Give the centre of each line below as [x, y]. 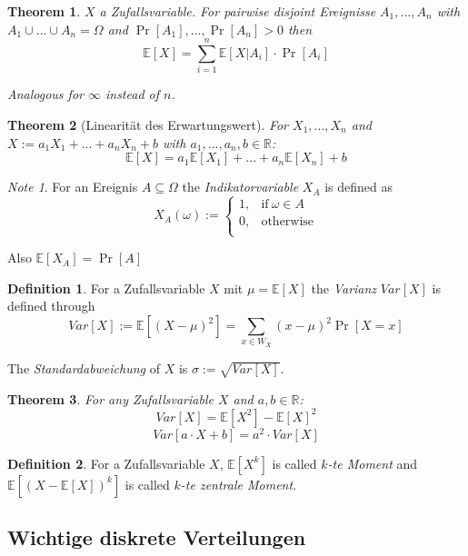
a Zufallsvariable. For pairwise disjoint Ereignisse [238, 11]
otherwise [288, 221]
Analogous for [45, 94]
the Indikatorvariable [240, 187]
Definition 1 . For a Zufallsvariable [106, 288]
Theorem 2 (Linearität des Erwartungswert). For [148, 124]
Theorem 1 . [44, 11]
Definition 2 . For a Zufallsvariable [106, 463]
